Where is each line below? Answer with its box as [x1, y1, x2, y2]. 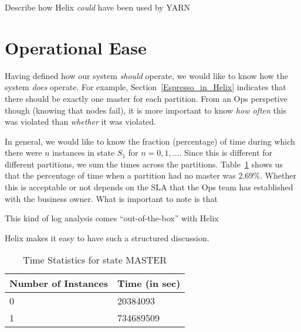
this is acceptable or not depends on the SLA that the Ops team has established [5, 181, 293, 193]
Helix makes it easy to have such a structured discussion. [5, 231, 209, 244]
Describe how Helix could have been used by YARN [5, 1, 190, 13]
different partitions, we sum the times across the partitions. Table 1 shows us [5, 158, 283, 170]
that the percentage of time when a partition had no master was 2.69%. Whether [5, 169, 296, 182]
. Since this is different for [179, 146, 273, 159]
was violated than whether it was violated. [5, 115, 156, 128]
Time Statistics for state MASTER [23, 253, 167, 267]
